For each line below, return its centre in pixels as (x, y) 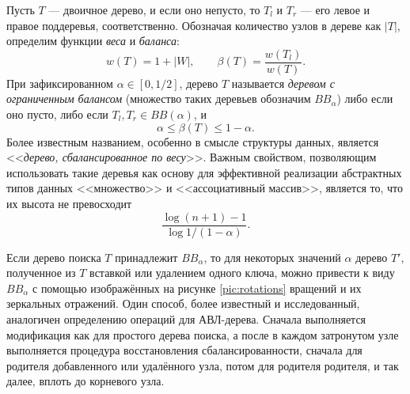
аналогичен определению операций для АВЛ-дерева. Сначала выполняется (186, 319)
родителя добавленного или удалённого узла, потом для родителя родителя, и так (203, 365)
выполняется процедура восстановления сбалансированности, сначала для (184, 350)
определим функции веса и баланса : (93, 41)
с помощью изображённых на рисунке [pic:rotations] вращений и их (197, 288)
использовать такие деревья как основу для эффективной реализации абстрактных (204, 172)
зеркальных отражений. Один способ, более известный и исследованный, (183, 303)
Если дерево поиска (54, 257)
